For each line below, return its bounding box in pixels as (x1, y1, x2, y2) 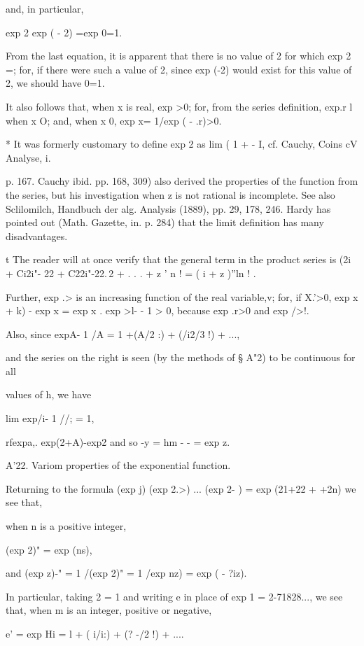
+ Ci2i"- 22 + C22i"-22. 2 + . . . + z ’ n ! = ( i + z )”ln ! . (6, 265, 256, 280)
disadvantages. (6, 228, 68, 243)
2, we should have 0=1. (6, 76, 105, 90)
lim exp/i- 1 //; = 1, (6, 411, 94, 426)
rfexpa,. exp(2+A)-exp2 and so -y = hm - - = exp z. (6, 434, 230, 449)
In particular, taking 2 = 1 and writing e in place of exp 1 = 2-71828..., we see (6, 589, 343, 603)
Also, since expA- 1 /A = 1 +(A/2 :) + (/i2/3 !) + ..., (6, 326, 240, 341)
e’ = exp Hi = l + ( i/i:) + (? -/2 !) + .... (6, 626, 184, 640)
